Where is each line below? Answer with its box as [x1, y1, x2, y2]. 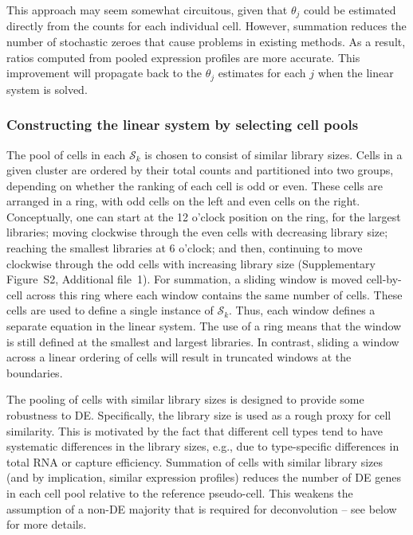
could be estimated [304, 2, 396, 18]
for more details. [6, 516, 87, 533]
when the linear [317, 64, 394, 81]
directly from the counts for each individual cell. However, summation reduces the [6, 18, 407, 34]
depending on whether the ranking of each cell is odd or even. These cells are [6, 177, 383, 193]
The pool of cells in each [6, 146, 126, 162]
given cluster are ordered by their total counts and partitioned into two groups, [6, 162, 394, 178]
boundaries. [6, 364, 63, 381]
